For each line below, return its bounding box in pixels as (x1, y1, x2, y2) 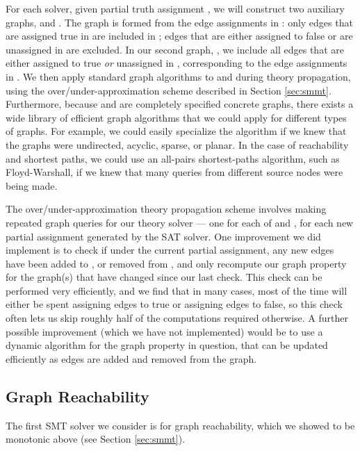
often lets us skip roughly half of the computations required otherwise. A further (6, 311, 348, 325)
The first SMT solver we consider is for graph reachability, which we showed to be (6, 418, 355, 432)
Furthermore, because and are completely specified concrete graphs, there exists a (6, 97, 354, 111)
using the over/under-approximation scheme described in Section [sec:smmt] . (6, 83, 332, 97)
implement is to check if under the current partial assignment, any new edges (6, 243, 334, 257)
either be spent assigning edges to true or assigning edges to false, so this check (6, 297, 343, 311)
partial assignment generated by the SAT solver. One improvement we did (6, 229, 321, 243)
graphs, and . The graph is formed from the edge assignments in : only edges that (6, 15, 353, 29)
